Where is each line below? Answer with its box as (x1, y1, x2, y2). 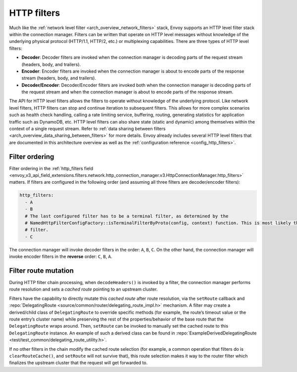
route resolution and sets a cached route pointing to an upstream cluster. (9, 287, 158, 292)
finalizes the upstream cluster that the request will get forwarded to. (9, 360, 148, 366)
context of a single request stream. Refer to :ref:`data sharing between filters (9, 126, 166, 132)
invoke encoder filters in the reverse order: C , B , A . (9, 253, 112, 259)
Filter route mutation (9, 267, 74, 275)
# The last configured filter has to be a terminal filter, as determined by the (25, 213, 229, 219)
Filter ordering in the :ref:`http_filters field (9, 165, 94, 171)
